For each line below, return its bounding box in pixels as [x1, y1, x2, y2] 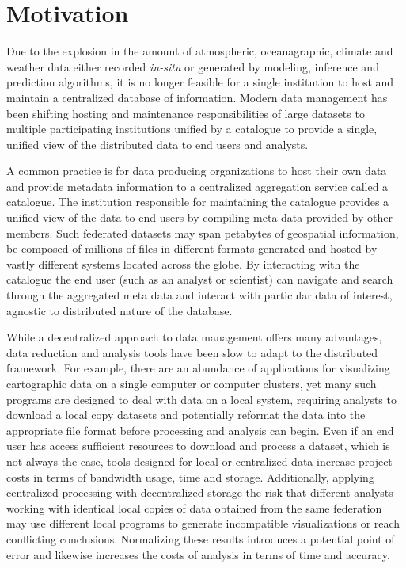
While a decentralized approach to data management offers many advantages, [6, 329, 382, 345]
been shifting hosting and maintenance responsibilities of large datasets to [6, 105, 365, 121]
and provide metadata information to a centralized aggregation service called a [6, 177, 389, 194]
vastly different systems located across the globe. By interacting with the [6, 255, 360, 272]
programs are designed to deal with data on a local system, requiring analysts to [6, 391, 397, 407]
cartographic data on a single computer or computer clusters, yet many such [6, 375, 377, 391]
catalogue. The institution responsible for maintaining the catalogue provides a [6, 193, 389, 210]
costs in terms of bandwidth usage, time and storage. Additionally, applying [6, 468, 374, 485]
